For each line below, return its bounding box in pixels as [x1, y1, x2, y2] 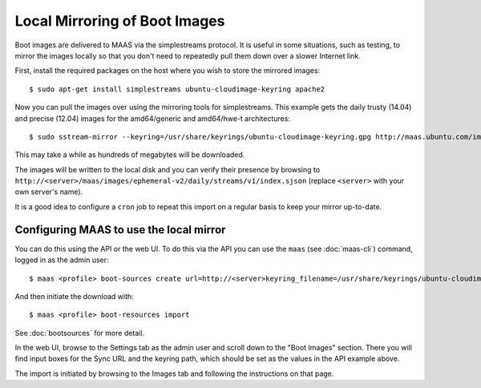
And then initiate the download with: [14, 291, 134, 301]
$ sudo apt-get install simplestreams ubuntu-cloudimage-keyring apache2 [29, 84, 325, 94]
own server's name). [14, 187, 83, 196]
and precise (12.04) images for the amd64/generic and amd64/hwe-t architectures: [14, 113, 290, 123]
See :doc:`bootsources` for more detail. [14, 328, 144, 337]
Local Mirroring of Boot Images [14, 12, 225, 30]
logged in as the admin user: [14, 255, 109, 265]
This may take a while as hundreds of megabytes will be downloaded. [14, 150, 245, 160]
